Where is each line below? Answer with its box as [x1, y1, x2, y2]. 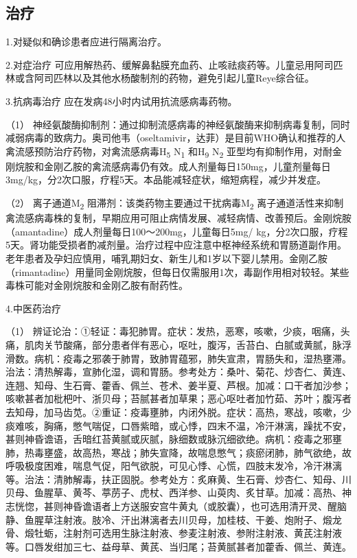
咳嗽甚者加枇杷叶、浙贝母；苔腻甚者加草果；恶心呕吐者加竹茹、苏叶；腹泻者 [5, 391, 352, 406]
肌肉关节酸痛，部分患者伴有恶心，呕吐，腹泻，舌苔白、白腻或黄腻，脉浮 [24, 337, 352, 351]
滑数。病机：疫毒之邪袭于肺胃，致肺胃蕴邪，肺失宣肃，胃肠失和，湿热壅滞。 [5, 351, 352, 365]
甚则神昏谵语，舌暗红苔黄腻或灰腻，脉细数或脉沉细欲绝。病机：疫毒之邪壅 [5, 432, 342, 446]
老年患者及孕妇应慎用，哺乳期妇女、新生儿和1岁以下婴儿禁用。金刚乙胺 [5, 251, 327, 265]
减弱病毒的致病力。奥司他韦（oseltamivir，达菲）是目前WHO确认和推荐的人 [5, 130, 346, 145]
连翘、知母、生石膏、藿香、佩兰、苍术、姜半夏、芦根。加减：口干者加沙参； [5, 377, 352, 392]
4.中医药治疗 [5, 301, 61, 315]
